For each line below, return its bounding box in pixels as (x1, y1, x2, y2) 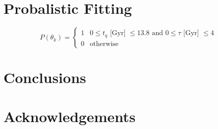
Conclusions (3, 67, 86, 87)
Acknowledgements (3, 106, 136, 126)
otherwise (90, 40, 119, 47)
